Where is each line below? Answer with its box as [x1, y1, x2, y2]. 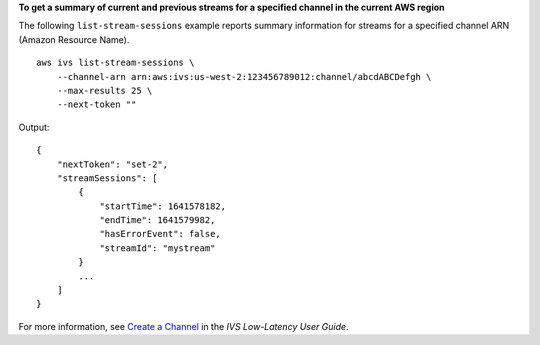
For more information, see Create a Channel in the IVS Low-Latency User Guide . [18, 320, 349, 332]
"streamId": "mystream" [99, 242, 216, 254]
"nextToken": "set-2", [56, 158, 169, 170]
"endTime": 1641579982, [99, 215, 216, 226]
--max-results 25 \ [56, 85, 153, 96]
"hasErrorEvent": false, [99, 228, 222, 240]
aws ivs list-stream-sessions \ [36, 57, 195, 69]
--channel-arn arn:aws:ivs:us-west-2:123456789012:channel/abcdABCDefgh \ [56, 71, 432, 82]
